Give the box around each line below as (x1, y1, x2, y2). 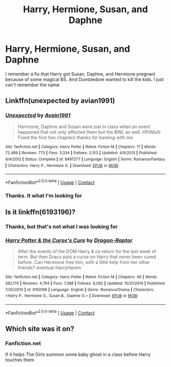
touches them (5, 357, 35, 363)
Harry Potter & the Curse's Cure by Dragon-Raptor (5, 237, 133, 244)
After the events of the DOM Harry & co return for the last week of (17, 249, 156, 255)
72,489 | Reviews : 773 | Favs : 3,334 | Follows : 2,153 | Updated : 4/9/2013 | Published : (5, 151, 158, 156)
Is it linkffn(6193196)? (5, 208, 76, 216)
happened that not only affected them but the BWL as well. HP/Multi (17, 129, 161, 135)
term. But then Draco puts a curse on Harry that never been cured (17, 254, 156, 260)
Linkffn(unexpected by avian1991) (5, 96, 116, 105)
